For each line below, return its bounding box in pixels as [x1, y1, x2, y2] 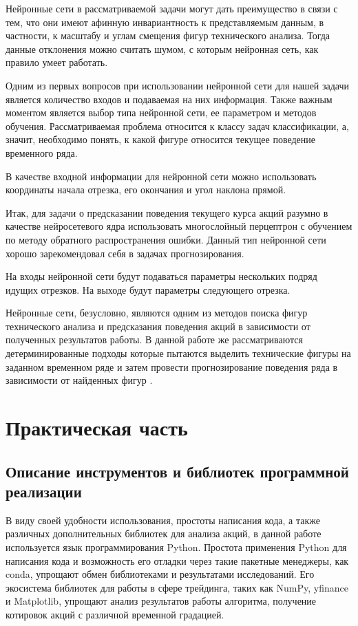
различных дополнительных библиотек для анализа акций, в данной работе [6, 526, 322, 541]
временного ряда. [6, 145, 78, 160]
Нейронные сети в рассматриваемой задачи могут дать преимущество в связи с [6, 1, 338, 15]
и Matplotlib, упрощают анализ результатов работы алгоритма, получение [6, 594, 317, 608]
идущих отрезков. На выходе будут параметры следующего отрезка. [6, 282, 291, 296]
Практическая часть [6, 413, 188, 442]
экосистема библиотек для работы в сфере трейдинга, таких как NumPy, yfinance [6, 580, 348, 594]
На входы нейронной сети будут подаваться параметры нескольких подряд [6, 269, 317, 283]
